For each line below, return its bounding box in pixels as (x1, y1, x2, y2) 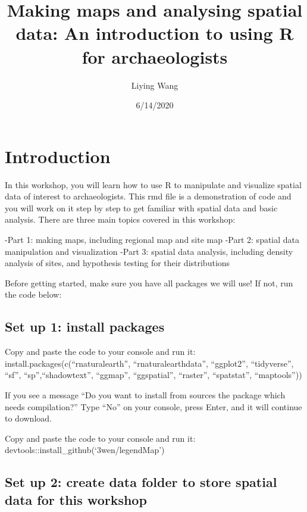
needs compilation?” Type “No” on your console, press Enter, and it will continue (5, 400, 302, 413)
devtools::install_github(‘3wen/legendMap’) (5, 444, 165, 456)
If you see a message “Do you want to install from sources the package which (5, 388, 286, 401)
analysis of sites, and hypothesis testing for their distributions (5, 257, 230, 269)
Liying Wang (131, 79, 178, 91)
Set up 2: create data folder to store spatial (5, 473, 277, 491)
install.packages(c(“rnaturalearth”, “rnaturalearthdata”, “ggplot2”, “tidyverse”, (5, 357, 294, 369)
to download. (5, 412, 52, 424)
